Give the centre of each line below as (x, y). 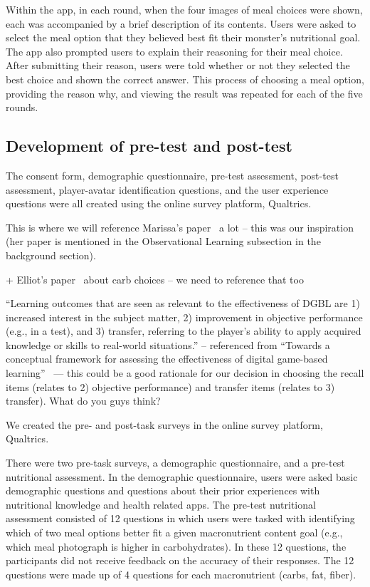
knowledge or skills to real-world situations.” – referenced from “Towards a (168, 344)
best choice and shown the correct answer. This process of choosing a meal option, (185, 79)
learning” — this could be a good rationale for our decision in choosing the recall (185, 373)
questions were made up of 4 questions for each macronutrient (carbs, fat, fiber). (181, 574)
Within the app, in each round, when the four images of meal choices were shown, (184, 9)
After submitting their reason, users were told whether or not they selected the (178, 65)
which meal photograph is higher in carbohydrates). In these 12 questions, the (176, 546)
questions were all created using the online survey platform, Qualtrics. (159, 203)
